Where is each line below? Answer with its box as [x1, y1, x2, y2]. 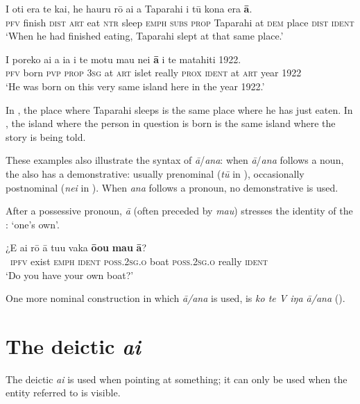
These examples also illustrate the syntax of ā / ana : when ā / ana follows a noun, [6, 153, 344, 167]
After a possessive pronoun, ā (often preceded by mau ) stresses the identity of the [6, 203, 353, 218]
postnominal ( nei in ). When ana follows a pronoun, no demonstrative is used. [6, 180, 338, 194]
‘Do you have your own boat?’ [6, 267, 134, 282]
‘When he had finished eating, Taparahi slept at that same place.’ [6, 28, 284, 43]
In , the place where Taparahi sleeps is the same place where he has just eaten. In [6, 102, 353, 117]
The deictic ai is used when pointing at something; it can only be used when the [6, 371, 348, 386]
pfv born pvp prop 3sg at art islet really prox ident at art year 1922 [6, 65, 302, 80]
